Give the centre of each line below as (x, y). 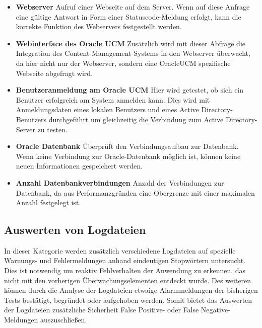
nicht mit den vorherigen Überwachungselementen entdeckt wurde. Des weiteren (128, 280)
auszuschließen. (63, 320)
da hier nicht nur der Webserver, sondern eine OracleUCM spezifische (123, 63)
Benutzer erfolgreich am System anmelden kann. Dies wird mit (113, 99)
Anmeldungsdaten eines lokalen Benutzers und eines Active (107, 109)
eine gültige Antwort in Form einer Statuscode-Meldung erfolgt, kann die (128, 16)
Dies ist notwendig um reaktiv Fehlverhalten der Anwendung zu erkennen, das (125, 270)
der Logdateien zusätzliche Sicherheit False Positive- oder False (102, 310)
